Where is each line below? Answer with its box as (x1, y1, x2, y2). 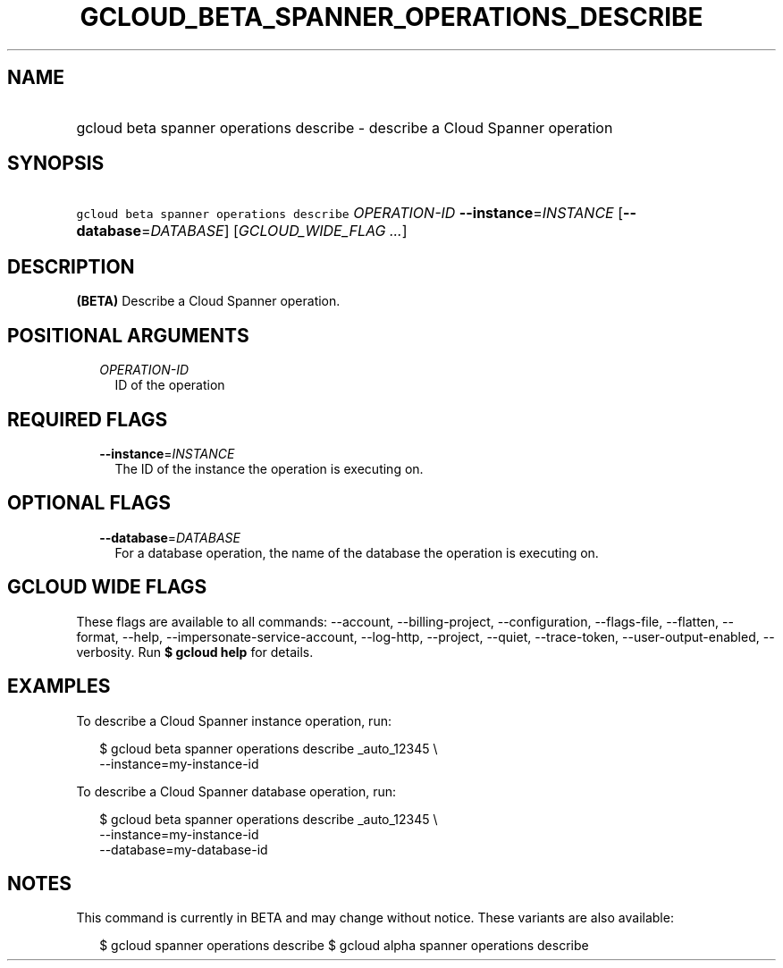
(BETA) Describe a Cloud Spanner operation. (76, 293, 341, 309)
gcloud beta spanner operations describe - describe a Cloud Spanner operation (76, 118, 613, 137)
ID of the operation (114, 377, 225, 393)
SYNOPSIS (7, 152, 105, 175)
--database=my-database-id (99, 841, 268, 857)
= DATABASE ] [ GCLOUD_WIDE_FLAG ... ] (141, 222, 408, 240)
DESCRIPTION (7, 255, 135, 278)
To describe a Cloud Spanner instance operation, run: (76, 712, 391, 728)
